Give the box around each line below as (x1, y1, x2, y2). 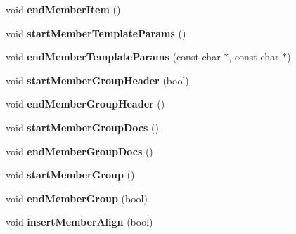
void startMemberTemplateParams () (6, 25, 186, 40)
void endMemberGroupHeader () (6, 96, 165, 111)
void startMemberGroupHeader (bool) (6, 72, 189, 87)
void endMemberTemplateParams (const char (6, 49, 221, 64)
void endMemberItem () (6, 2, 121, 16)
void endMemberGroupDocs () (6, 143, 153, 158)
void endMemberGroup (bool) (6, 190, 148, 205)
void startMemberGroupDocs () (6, 119, 159, 134)
